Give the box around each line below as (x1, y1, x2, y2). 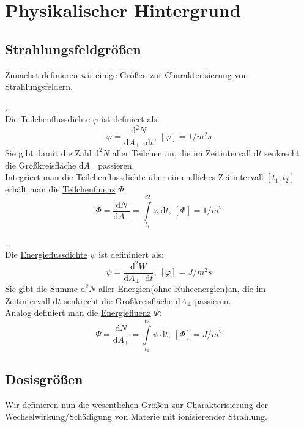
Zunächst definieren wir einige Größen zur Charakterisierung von (5, 68, 248, 81)
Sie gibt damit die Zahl (5, 146, 92, 159)
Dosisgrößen (5, 369, 83, 388)
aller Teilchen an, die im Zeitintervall (112, 146, 251, 159)
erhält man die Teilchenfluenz (5, 182, 116, 195)
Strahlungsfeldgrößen (5, 39, 141, 58)
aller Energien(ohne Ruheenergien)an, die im (98, 282, 266, 295)
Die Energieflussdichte (5, 248, 87, 261)
